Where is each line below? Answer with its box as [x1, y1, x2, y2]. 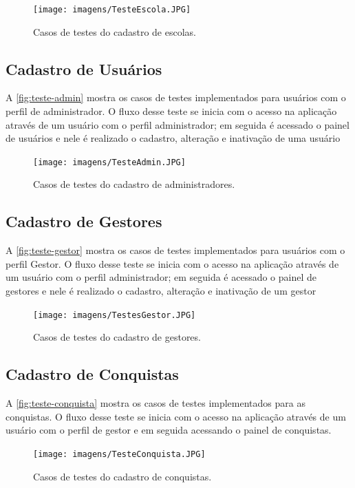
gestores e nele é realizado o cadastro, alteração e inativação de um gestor [6, 284, 316, 298]
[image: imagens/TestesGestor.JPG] [33, 310, 196, 320]
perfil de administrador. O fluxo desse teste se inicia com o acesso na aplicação [6, 104, 337, 118]
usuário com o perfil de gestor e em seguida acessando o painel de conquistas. [6, 423, 332, 437]
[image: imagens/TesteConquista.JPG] [33, 449, 206, 459]
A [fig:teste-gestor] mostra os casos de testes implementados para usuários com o [6, 243, 345, 257]
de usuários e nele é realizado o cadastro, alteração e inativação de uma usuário [6, 131, 341, 145]
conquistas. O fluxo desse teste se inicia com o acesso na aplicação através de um [6, 409, 346, 423]
